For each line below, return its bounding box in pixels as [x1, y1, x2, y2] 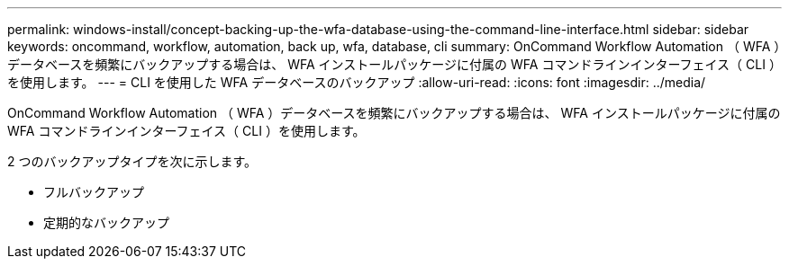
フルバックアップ [43, 184, 144, 199]
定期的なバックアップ [43, 215, 169, 230]
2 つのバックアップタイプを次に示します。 [7, 154, 258, 169]
